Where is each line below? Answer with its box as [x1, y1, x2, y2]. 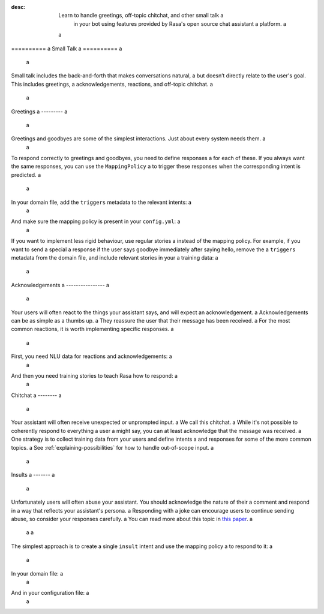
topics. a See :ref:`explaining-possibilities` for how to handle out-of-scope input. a [11, 444, 214, 451]
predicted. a [11, 171, 41, 178]
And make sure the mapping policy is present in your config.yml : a [11, 218, 181, 225]
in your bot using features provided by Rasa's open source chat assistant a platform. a [73, 20, 287, 27]
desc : [11, 4, 26, 10]
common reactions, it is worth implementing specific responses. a [11, 326, 174, 333]
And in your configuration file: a [11, 589, 89, 597]
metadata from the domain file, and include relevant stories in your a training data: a [11, 254, 218, 261]
